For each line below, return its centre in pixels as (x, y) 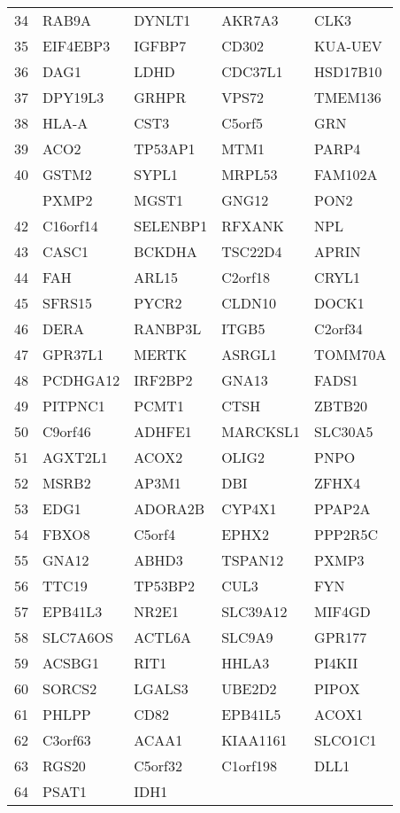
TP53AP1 (165, 149)
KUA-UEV (348, 46)
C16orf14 (70, 226)
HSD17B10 (348, 71)
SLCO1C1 (346, 740)
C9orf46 (67, 431)
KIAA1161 (254, 740)
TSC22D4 (252, 251)
